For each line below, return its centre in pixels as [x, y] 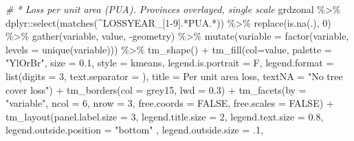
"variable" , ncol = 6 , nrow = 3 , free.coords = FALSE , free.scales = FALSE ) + [170, 103]
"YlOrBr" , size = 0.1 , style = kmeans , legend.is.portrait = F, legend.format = [170, 63]
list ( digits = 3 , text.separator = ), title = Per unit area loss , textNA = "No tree [174, 76]
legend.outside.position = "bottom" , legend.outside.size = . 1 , [134, 130]
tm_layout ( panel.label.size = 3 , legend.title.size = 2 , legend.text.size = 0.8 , [165, 116]
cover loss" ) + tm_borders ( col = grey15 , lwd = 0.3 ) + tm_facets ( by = [156, 89]
